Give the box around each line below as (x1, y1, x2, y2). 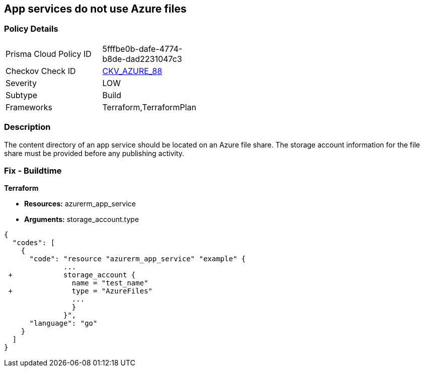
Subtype (6, 90, 38, 100)
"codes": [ (12, 239, 55, 247)
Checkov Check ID (6, 65, 76, 76)
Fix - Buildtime (4, 165, 62, 176)
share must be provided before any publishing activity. (4, 149, 185, 158)
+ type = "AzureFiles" (8, 287, 153, 295)
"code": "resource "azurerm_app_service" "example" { (29, 255, 246, 263)
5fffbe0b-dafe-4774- (102, 43, 183, 54)
